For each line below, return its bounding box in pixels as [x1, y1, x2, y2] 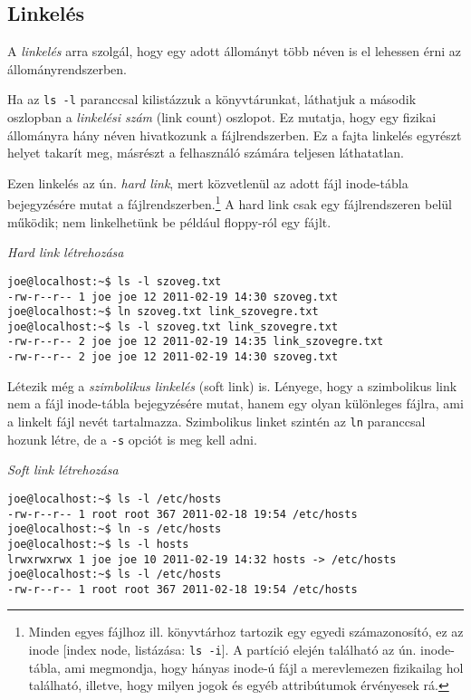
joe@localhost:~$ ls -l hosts [7, 537, 189, 551]
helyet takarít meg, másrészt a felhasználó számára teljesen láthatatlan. [7, 143, 404, 162]
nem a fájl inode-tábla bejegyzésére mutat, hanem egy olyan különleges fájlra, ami [7, 394, 464, 413]
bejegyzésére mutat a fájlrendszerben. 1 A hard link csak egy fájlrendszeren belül [7, 192, 452, 214]
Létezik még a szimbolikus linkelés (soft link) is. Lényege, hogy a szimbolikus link [7, 376, 457, 395]
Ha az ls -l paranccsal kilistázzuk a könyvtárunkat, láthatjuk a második [7, 90, 417, 109]
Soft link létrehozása [7, 460, 119, 479]
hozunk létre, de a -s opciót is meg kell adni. [7, 429, 257, 448]
